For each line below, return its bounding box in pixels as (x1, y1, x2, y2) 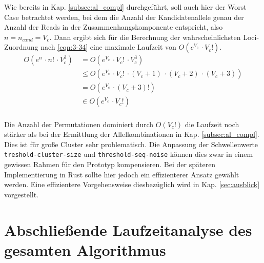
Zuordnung (4, 42, 38, 52)
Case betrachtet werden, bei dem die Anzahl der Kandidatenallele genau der (4, 11, 244, 22)
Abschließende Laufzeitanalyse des (4, 219, 252, 240)
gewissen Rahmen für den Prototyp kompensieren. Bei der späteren (4, 158, 216, 169)
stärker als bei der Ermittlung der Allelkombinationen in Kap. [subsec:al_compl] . (4, 129, 259, 139)
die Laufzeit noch (185, 118, 239, 129)
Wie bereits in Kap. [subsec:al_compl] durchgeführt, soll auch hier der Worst (4, 2, 247, 12)
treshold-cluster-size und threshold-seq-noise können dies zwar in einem (4, 149, 253, 159)
